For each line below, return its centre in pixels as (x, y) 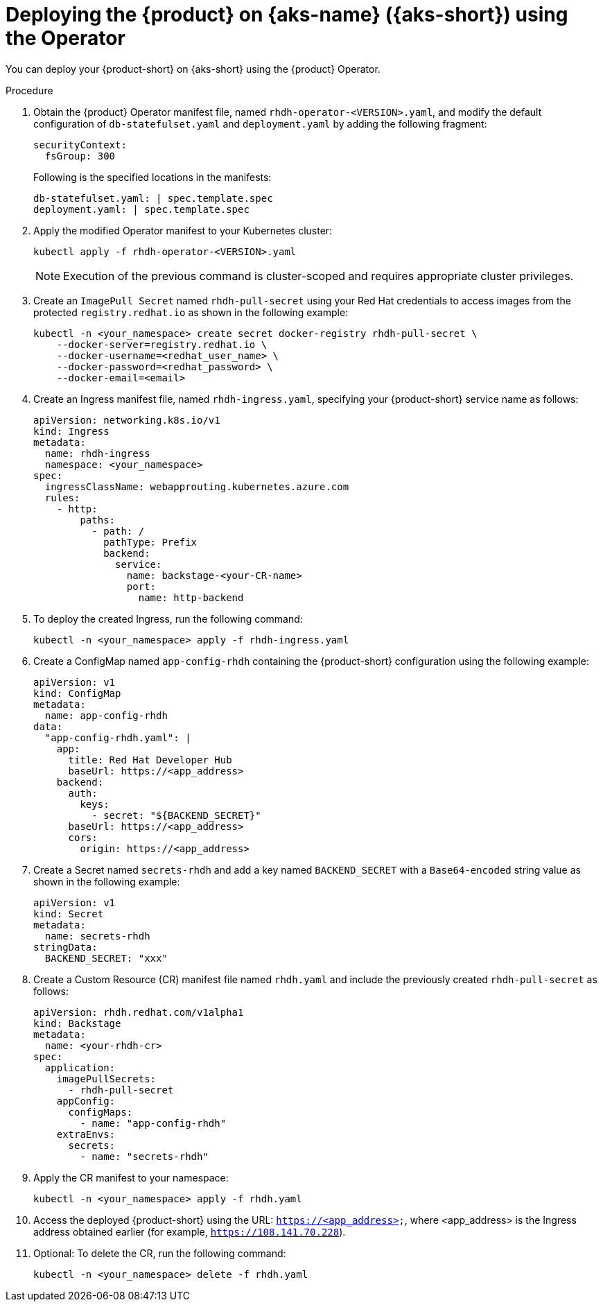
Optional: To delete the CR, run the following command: (160, 1253)
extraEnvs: (86, 1134)
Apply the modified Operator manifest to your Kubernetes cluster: (183, 230)
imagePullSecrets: (106, 1079)
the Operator (65, 38)
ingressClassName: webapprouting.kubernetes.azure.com (197, 486)
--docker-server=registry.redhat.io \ (162, 344)
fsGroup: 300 (80, 156)
